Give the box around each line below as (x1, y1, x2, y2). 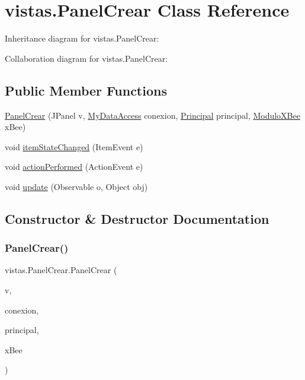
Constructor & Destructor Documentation (5, 209, 269, 227)
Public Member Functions (5, 81, 167, 99)
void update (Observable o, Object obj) (5, 180, 148, 192)
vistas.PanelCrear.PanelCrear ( (5, 264, 117, 276)
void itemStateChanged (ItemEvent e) (5, 140, 143, 153)
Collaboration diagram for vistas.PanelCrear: (5, 52, 168, 64)
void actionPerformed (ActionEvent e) (5, 160, 143, 173)
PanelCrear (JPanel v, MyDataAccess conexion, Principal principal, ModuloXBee (5, 109, 300, 121)
